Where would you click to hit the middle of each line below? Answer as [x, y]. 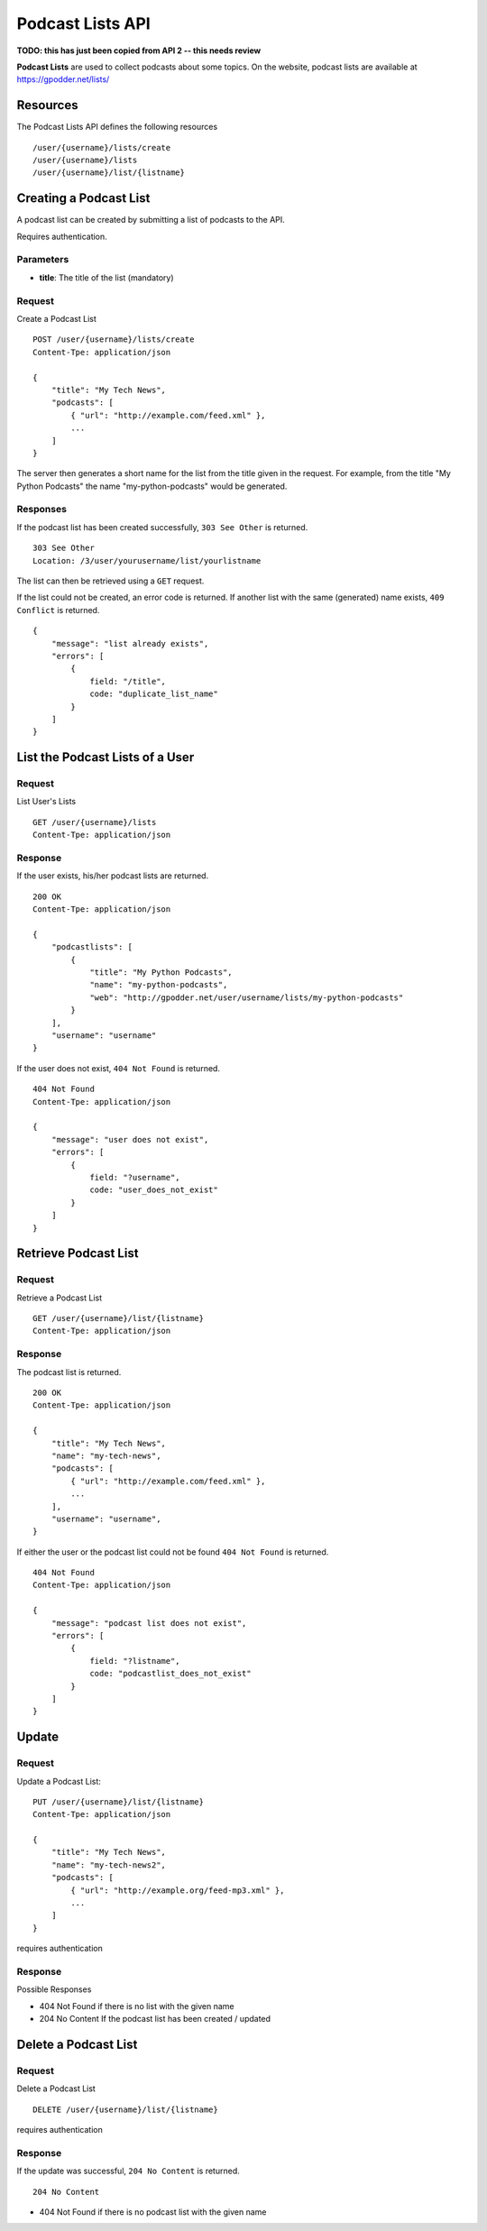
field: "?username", [135, 1177]
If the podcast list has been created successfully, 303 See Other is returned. [162, 527]
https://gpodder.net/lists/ [63, 79]
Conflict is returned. [58, 610]
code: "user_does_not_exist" [154, 1190]
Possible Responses [54, 1989]
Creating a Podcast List [83, 198]
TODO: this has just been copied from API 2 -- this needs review [139, 50]
